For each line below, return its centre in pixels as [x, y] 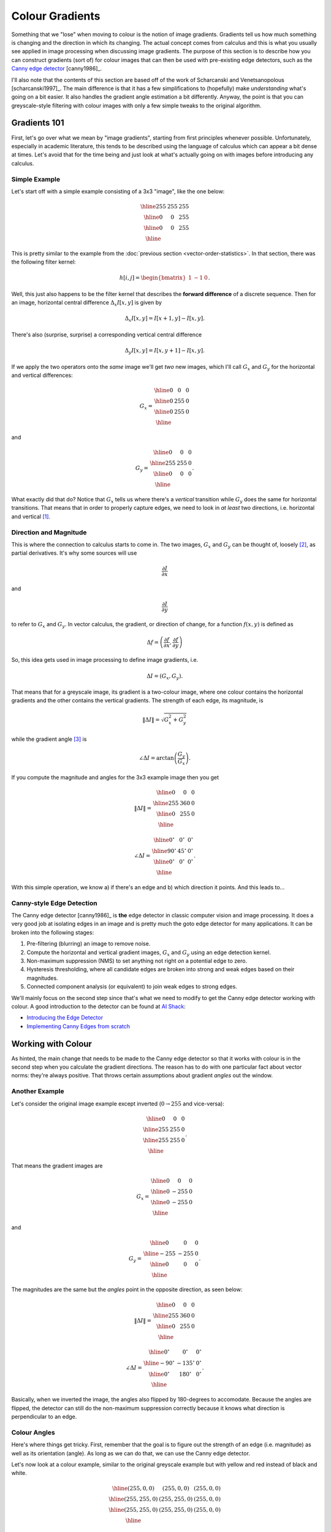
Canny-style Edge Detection [54, 903]
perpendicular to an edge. [44, 1416]
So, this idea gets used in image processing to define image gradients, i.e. [105, 660]
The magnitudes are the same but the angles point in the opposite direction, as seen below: [127, 1289]
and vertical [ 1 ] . [31, 516]
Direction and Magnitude [49, 532]
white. [19, 1473]
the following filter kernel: [44, 262]
